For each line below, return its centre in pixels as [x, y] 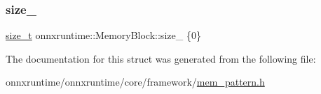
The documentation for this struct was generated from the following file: [161, 58]
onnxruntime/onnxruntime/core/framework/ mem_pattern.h [135, 82]
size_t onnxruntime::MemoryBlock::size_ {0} [103, 35]
